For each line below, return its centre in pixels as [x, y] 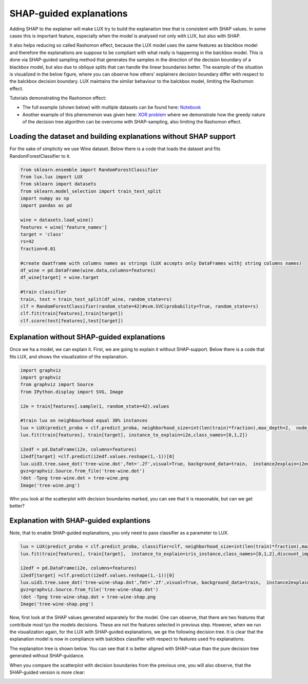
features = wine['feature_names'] [64, 227]
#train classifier [43, 292]
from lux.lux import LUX [52, 177]
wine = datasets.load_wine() [57, 220]
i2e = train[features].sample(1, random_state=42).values [95, 406]
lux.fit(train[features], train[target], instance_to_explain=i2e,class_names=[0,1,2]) [134, 435]
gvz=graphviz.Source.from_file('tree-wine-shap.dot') [89, 590]
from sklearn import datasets [58, 184]
